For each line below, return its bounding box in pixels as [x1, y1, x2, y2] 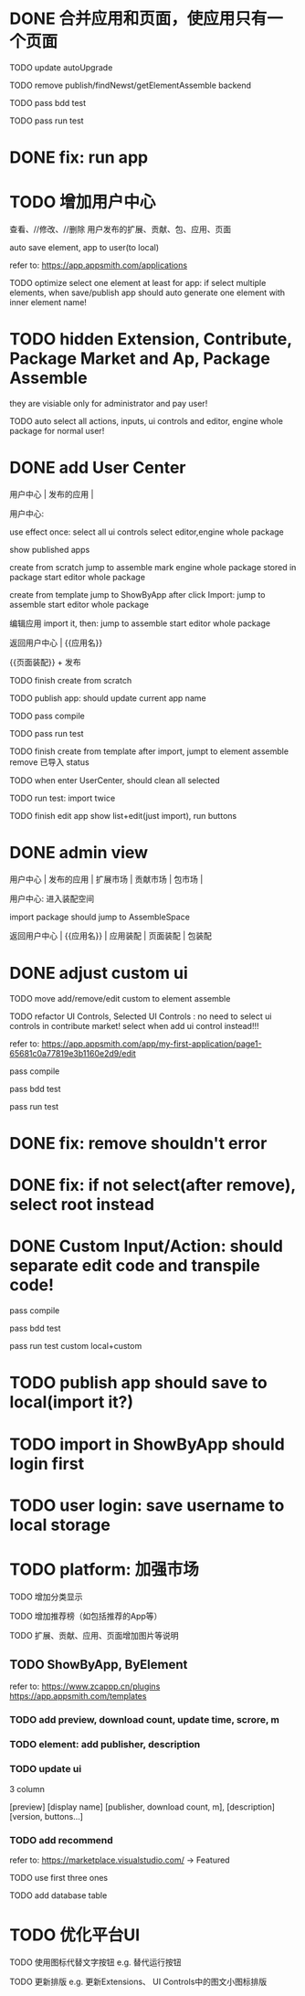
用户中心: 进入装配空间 [9, 893, 94, 904]
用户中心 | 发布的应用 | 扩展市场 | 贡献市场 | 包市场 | [9, 874, 204, 885]
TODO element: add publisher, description [9, 1738, 201, 1751]
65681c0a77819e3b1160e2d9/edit [9, 1047, 137, 1058]
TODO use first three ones [9, 1872, 108, 1883]
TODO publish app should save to [9, 1373, 268, 1394]
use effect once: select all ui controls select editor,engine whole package [9, 526, 285, 537]
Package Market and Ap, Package [9, 348, 271, 369]
